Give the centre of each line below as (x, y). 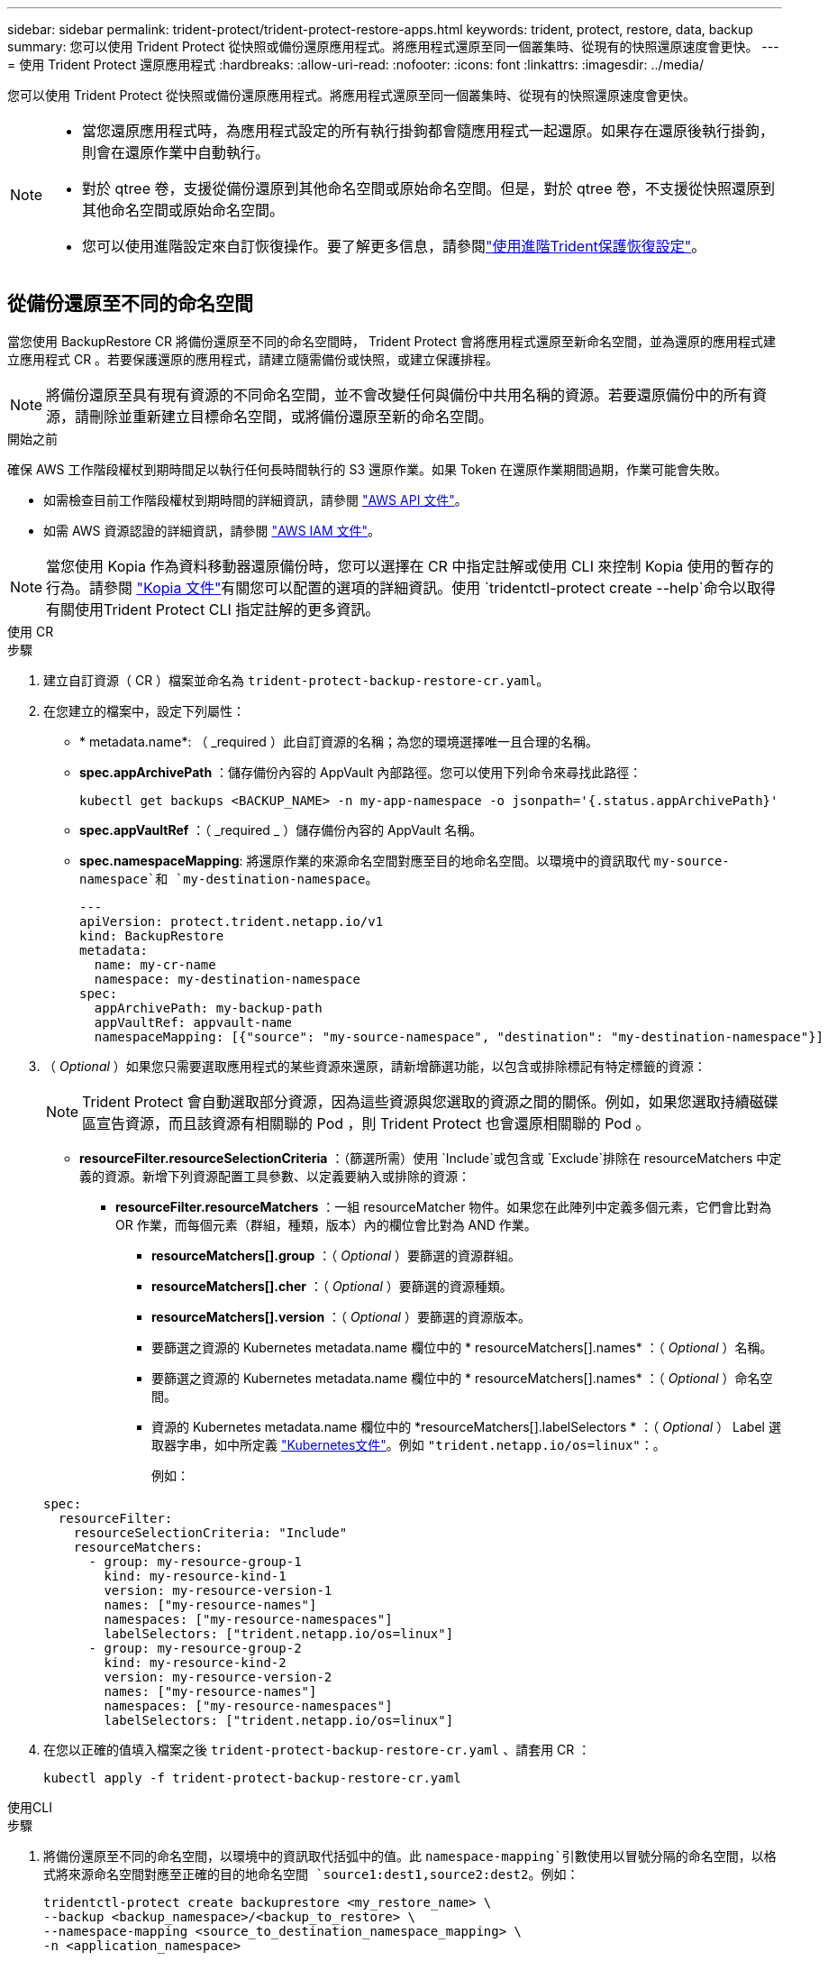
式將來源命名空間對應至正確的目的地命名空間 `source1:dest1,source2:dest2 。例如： (311, 1874)
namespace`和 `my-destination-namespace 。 (229, 878)
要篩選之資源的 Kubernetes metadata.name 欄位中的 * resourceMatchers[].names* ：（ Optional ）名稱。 (462, 1347)
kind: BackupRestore (152, 935)
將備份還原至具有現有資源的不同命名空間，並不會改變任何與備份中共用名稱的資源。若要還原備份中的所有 (400, 394)
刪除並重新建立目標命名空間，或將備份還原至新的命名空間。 (291, 416)
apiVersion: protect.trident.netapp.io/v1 (232, 921)
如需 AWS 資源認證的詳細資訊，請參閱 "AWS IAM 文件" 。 (212, 530)
